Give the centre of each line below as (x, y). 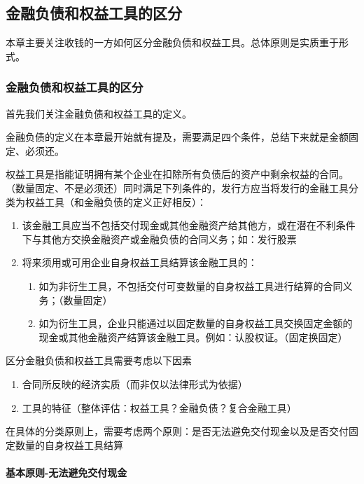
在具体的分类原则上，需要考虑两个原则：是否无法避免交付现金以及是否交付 (177, 431)
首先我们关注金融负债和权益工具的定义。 (99, 113)
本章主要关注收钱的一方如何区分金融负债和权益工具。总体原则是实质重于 (172, 42)
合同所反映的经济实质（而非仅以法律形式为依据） (135, 383)
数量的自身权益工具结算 (69, 444)
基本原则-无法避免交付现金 (66, 472)
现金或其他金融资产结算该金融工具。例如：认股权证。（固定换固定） (193, 337)
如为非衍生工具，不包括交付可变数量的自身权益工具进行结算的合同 (191, 285)
